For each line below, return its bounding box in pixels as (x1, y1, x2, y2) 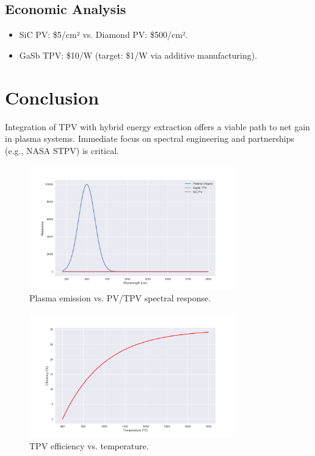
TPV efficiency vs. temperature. (29, 439, 149, 452)
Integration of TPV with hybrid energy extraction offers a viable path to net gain (5, 120, 310, 133)
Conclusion (5, 84, 100, 109)
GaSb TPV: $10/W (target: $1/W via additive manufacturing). (19, 48, 258, 61)
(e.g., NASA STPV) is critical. (5, 144, 119, 156)
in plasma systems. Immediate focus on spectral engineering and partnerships (5, 132, 295, 145)
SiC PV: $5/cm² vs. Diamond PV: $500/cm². (19, 28, 188, 41)
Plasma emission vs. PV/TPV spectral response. (29, 292, 211, 304)
